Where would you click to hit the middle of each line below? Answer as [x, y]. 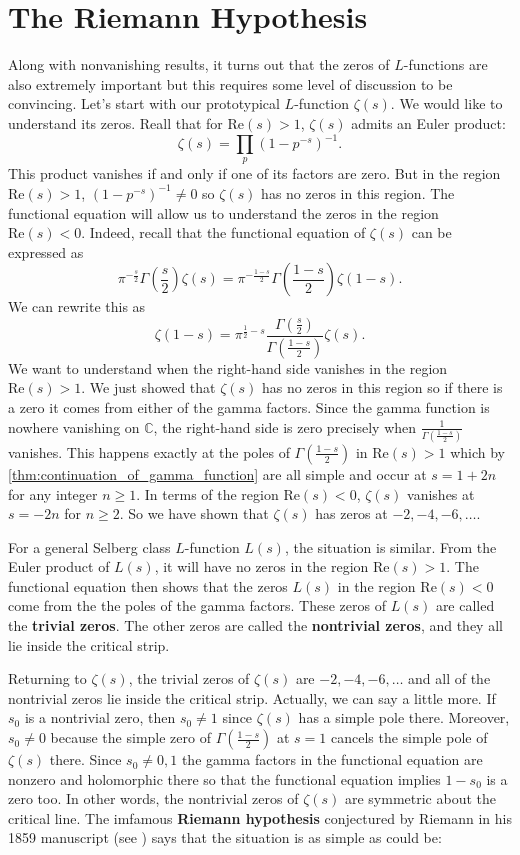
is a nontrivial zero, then [100, 717]
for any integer [53, 493]
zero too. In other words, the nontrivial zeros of [153, 798]
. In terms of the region [207, 493]
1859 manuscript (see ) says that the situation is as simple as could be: [225, 837]
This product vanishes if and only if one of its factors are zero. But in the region [254, 173]
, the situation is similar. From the [390, 546]
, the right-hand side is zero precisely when [285, 426]
